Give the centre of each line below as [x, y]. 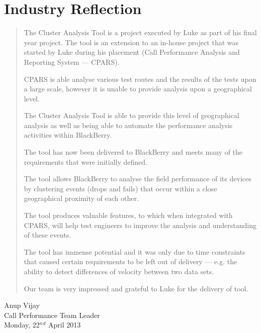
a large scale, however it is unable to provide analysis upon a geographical [138, 89]
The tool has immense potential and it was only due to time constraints [135, 251]
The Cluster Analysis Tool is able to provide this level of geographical [132, 115]
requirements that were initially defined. [86, 161]
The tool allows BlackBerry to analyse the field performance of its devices [138, 179]
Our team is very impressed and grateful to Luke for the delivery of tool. [136, 288]
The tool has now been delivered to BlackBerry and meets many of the [133, 152]
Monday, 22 [22, 325]
